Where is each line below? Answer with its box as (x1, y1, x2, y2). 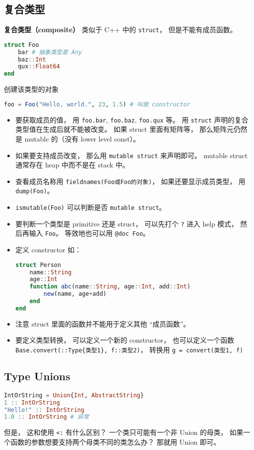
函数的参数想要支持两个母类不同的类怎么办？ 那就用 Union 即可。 (10, 437, 220, 447)
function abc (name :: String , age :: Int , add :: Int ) (29, 283, 190, 290)
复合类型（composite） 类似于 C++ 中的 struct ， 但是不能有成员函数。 (4, 24, 237, 35)
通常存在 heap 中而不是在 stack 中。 (15, 160, 129, 170)
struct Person (15, 261, 61, 268)
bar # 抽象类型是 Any (18, 48, 82, 56)
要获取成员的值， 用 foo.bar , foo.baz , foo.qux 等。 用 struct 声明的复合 (15, 114, 249, 124)
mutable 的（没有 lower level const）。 (24, 133, 140, 143)
